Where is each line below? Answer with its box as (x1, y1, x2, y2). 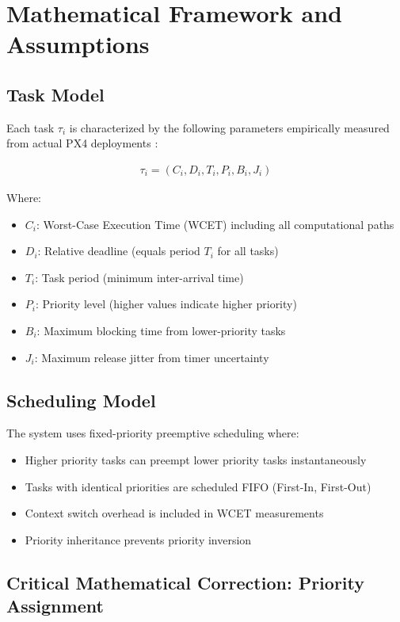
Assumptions (6, 28, 150, 60)
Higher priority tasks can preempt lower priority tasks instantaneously (25, 451, 367, 467)
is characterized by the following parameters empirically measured (69, 119, 390, 135)
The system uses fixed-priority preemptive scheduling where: (6, 425, 299, 441)
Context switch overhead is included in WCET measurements (25, 505, 324, 521)
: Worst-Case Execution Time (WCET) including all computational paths (36, 216, 394, 232)
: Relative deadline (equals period (37, 242, 200, 259)
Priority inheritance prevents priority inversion (25, 531, 252, 548)
